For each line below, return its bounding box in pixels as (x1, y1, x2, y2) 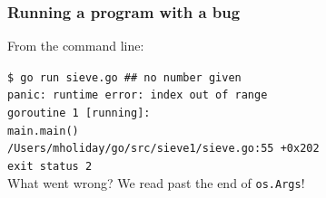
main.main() (7, 124, 79, 137)
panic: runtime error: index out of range (7, 89, 268, 102)
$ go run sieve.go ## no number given (7, 71, 242, 84)
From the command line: (7, 36, 144, 55)
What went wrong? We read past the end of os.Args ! (7, 173, 305, 192)
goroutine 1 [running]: (7, 107, 151, 120)
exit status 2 (7, 160, 93, 174)
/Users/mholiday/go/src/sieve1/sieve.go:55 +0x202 (7, 142, 320, 156)
